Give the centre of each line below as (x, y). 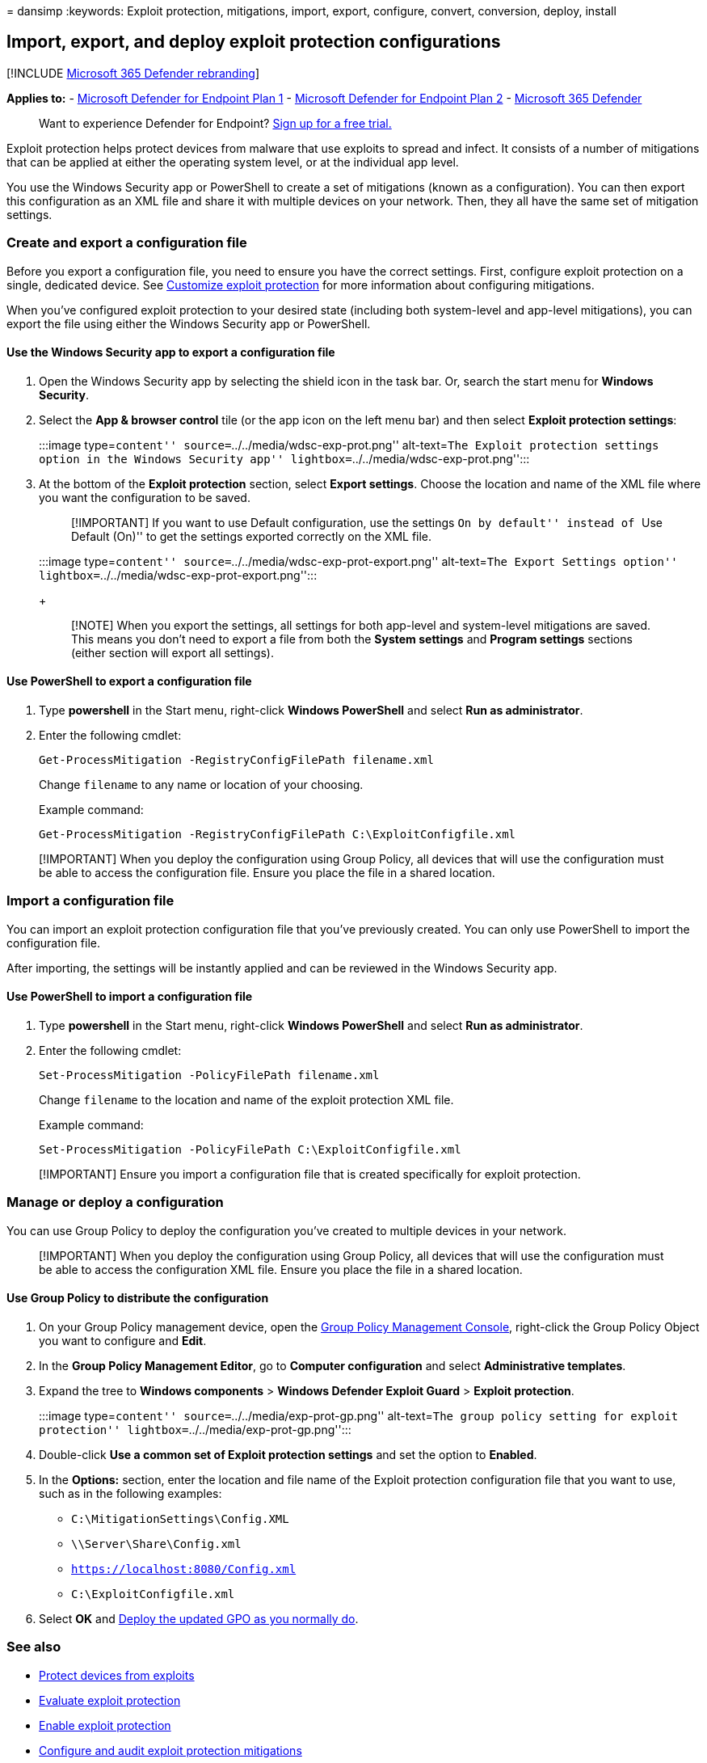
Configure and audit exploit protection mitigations (170, 1750)
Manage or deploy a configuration (115, 1202)
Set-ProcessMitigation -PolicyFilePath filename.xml (209, 1075)
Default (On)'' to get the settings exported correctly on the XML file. (252, 536)
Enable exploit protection (105, 1725)
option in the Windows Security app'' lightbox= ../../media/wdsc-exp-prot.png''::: (284, 458)
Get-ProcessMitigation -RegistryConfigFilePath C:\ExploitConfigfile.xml (278, 835)
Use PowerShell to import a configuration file (130, 997)
